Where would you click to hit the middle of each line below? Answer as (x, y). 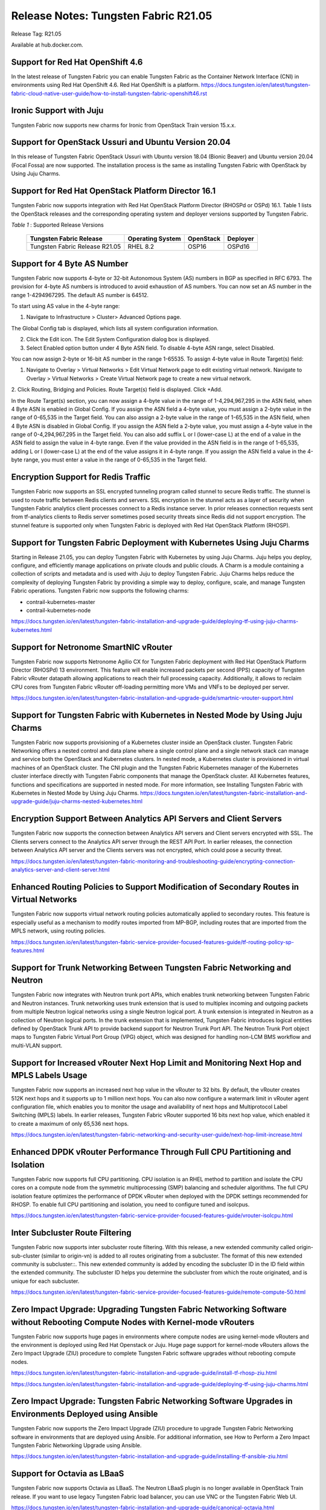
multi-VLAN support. (37, 1046)
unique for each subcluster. (45, 1281)
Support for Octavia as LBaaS (68, 1474)
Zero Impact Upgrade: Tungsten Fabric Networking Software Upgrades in (152, 1401)
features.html (28, 950)
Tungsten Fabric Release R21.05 (75, 246)
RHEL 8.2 (141, 246)
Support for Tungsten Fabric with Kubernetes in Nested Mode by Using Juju (157, 715)
